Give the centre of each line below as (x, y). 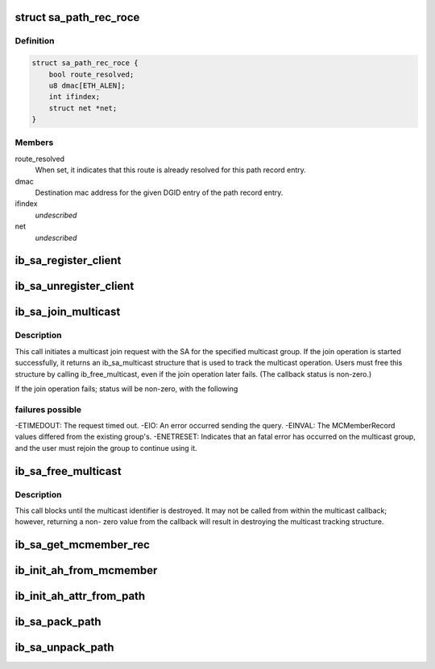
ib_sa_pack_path (58, 622)
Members (34, 142)
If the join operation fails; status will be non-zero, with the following (126, 388)
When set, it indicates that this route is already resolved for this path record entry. (170, 170)
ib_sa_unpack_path (64, 648)
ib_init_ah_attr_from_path (80, 596)
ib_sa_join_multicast (68, 312)
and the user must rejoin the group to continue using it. (106, 448)
